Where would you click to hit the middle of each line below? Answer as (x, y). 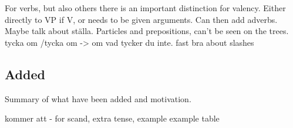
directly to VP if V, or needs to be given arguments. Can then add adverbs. (141, 19)
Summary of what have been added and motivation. (98, 98)
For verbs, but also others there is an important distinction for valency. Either (145, 8)
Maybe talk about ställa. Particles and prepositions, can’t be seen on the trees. (147, 31)
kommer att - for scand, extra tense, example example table (112, 118)
